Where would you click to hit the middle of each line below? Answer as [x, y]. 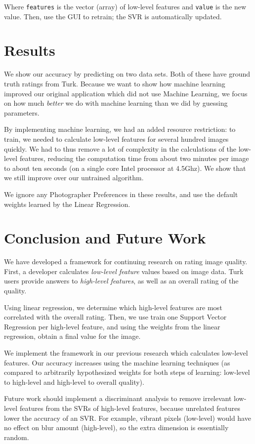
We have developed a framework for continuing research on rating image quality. [126, 262]
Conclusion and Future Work [105, 238]
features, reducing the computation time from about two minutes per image [134, 158]
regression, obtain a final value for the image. [72, 336]
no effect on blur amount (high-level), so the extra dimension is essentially [116, 427]
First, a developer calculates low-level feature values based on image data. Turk [124, 271]
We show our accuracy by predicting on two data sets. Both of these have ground [127, 74]
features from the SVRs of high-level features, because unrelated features [130, 408]
